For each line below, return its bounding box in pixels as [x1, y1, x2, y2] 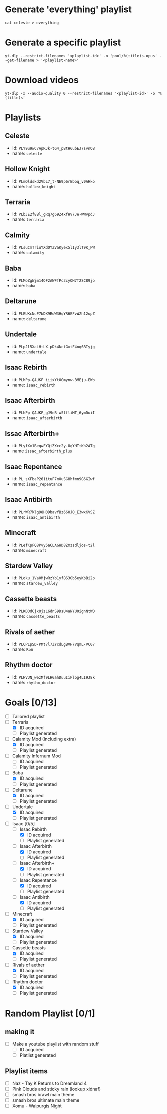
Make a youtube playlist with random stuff [12, 1041, 99, 1047]
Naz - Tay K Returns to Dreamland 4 [12, 1080, 87, 1086]
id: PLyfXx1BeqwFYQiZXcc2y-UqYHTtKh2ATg [12, 443, 95, 449]
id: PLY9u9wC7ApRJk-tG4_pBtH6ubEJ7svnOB [12, 145, 95, 151]
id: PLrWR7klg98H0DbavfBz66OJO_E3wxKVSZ [12, 509, 95, 515]
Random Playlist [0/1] [5, 1008, 96, 1019]
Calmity [5, 231, 30, 239]
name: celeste [12, 150, 42, 156]
